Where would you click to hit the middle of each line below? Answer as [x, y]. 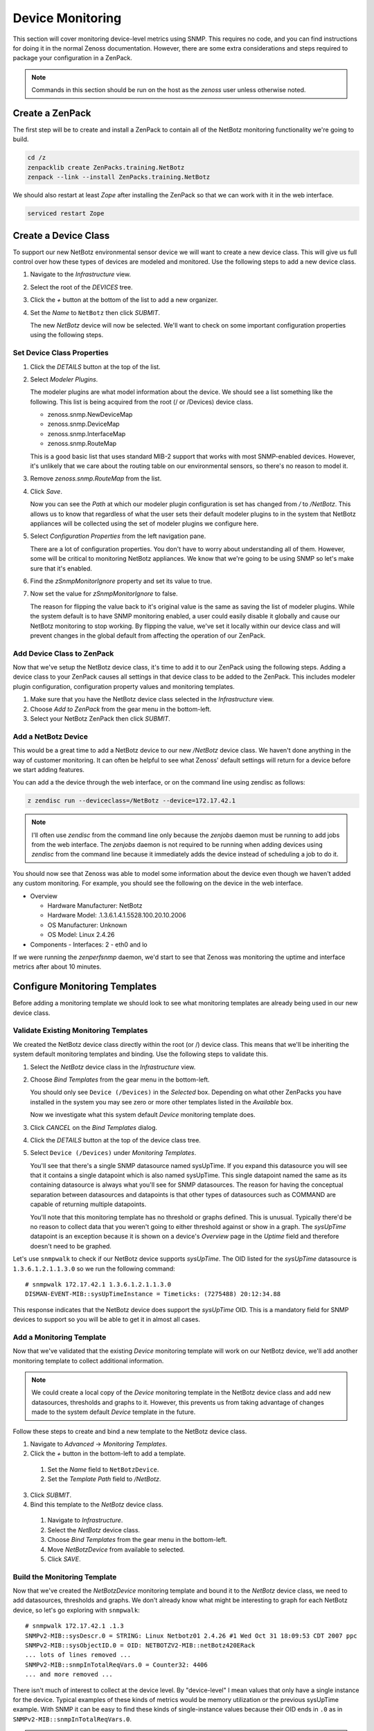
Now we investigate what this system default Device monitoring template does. [143, 1115]
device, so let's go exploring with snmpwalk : [76, 1610]
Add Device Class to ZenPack [63, 653]
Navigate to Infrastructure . [85, 1521]
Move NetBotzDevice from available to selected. [116, 1549]
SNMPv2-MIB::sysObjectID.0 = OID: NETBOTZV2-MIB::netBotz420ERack [140, 1645]
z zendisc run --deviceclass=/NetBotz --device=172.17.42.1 [132, 801]
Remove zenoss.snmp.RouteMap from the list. [96, 478]
